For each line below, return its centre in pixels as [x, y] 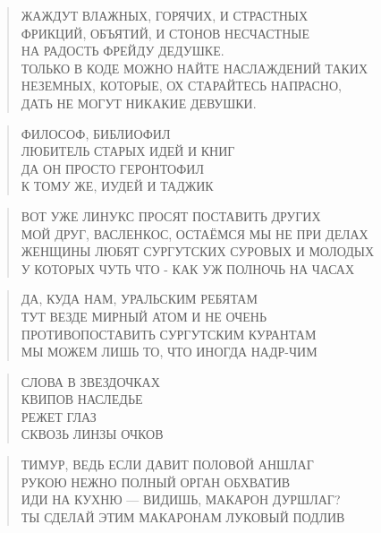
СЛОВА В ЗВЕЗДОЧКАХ [90, 381]
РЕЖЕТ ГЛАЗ [59, 416]
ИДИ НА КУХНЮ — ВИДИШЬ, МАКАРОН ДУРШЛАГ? [181, 499]
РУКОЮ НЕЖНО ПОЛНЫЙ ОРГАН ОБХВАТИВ [156, 481]
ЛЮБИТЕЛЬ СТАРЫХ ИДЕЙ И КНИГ [128, 151]
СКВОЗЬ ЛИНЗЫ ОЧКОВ [92, 434]
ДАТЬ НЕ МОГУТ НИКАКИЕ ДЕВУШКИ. [139, 103]
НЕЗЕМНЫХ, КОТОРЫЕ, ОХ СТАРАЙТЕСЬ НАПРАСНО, [181, 86]
